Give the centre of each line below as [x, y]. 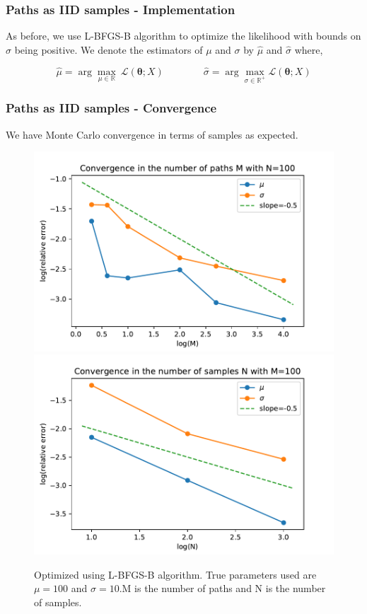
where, [309, 49]
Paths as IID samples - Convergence [111, 108]
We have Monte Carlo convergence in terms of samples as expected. [152, 134]
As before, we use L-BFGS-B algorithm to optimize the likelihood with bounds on [183, 36]
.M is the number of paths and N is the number [222, 588]
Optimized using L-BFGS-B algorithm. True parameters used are [175, 574]
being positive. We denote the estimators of [109, 49]
